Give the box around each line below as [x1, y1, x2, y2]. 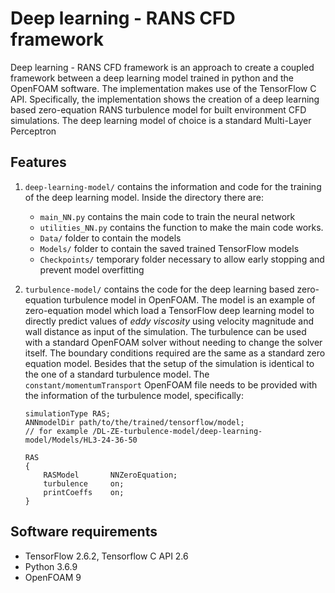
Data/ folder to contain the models [39, 232, 182, 244]
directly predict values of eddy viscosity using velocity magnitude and [24, 315, 315, 327]
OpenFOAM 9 [24, 571, 82, 583]
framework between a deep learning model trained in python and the [10, 72, 295, 84]
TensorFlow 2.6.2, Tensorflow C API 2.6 [24, 550, 189, 562]
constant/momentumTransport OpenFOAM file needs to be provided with [24, 378, 318, 391]
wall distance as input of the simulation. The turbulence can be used [24, 325, 307, 337]
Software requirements [10, 523, 158, 541]
